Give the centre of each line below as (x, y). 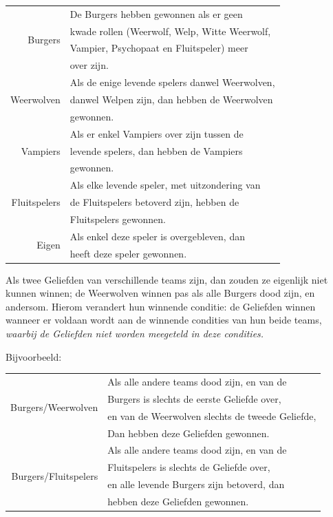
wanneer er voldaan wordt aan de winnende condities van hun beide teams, (164, 320)
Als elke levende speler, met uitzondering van (165, 185)
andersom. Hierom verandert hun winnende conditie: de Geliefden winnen (161, 306)
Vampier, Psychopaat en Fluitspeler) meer (159, 48)
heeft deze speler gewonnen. (128, 253)
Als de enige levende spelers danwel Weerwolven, (172, 82)
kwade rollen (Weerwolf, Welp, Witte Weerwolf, (170, 31)
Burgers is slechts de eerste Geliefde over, (194, 398)
